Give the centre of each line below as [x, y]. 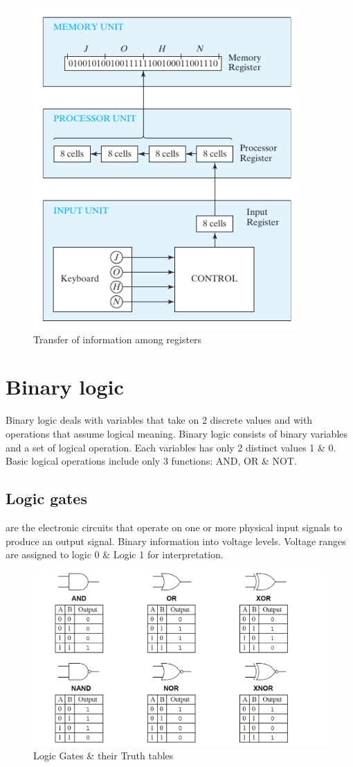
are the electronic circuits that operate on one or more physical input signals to [174, 527]
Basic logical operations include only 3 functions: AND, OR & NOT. [151, 461]
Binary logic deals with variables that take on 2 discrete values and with [159, 420]
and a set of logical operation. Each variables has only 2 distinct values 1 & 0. [171, 447]
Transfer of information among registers [118, 339]
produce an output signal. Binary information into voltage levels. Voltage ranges [176, 541]
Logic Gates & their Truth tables [103, 756]
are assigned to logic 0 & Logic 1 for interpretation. [115, 554]
